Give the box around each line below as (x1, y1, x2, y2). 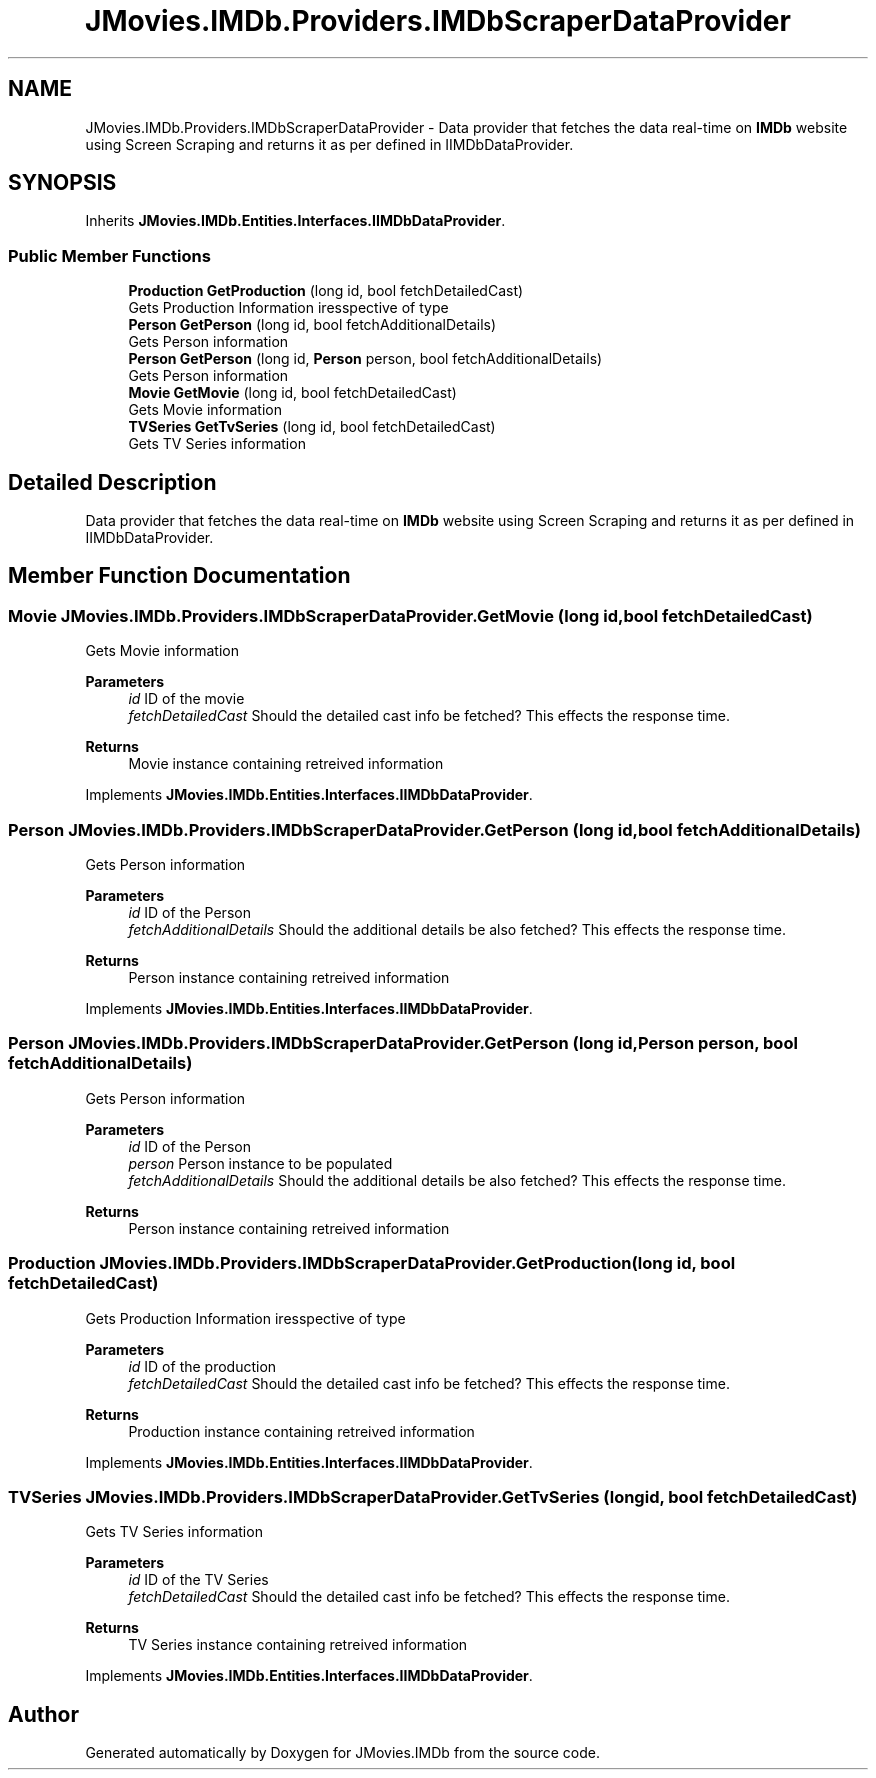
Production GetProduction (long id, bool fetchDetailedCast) (128, 282, 524, 300)
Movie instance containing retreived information (128, 755, 444, 773)
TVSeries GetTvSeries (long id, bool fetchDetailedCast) (128, 418, 496, 436)
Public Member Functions (8, 245, 211, 266)
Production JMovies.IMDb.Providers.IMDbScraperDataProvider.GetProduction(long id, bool (8, 1253, 736, 1274)
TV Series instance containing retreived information (128, 1636, 468, 1654)
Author (8, 1701, 79, 1727)
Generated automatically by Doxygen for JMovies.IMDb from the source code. (85, 1744, 601, 1762)
